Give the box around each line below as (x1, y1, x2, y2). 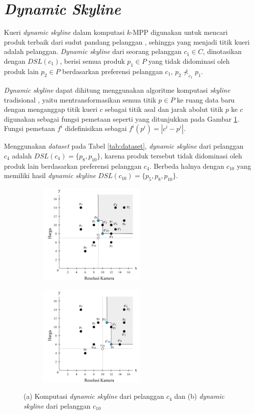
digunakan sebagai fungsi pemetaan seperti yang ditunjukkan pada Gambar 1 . (4, 113, 239, 124)
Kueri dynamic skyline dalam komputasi (4, 27, 125, 37)
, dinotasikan (203, 46, 242, 56)
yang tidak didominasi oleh (148, 55, 230, 66)
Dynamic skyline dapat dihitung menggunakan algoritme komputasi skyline (4, 84, 230, 95)
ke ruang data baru (177, 94, 235, 104)
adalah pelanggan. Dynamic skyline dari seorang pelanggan (4, 46, 182, 56)
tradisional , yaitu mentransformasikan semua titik (4, 94, 156, 104)
